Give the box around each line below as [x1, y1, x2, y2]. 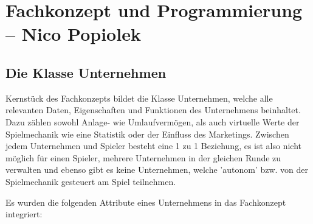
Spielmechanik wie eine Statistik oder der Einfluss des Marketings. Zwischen [5, 127, 289, 140]
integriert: [5, 208, 43, 220]
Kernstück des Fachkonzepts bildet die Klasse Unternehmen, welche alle [5, 91, 273, 104]
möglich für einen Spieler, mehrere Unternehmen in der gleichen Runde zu [5, 151, 281, 164]
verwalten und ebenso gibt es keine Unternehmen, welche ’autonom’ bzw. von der [5, 163, 309, 176]
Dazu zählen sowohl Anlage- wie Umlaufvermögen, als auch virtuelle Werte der [5, 115, 300, 128]
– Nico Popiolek [5, 21, 141, 46]
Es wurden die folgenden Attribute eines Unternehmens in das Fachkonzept [5, 195, 286, 208]
